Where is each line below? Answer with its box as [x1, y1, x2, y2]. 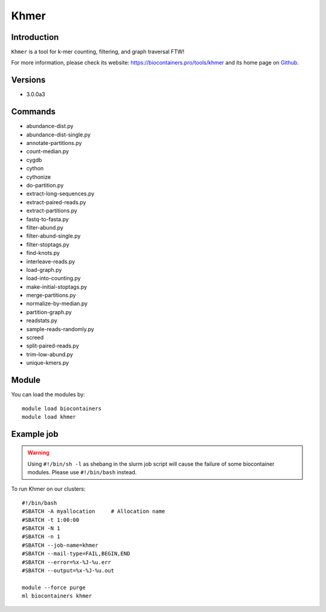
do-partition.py [26, 182, 64, 188]
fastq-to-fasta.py [26, 215, 69, 223]
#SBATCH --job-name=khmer [22, 541, 99, 549]
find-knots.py [26, 250, 60, 257]
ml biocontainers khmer [22, 593, 92, 599]
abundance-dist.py [26, 123, 74, 130]
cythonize [26, 173, 51, 181]
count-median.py [26, 148, 69, 155]
